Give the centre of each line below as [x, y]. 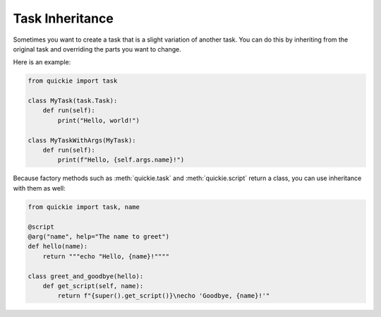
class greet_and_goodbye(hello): [86, 276]
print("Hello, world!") [99, 120]
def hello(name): [58, 246]
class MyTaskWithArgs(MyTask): [82, 140]
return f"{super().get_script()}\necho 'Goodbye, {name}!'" [164, 296]
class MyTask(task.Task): [73, 101]
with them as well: [40, 188]
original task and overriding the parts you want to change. [97, 49]
